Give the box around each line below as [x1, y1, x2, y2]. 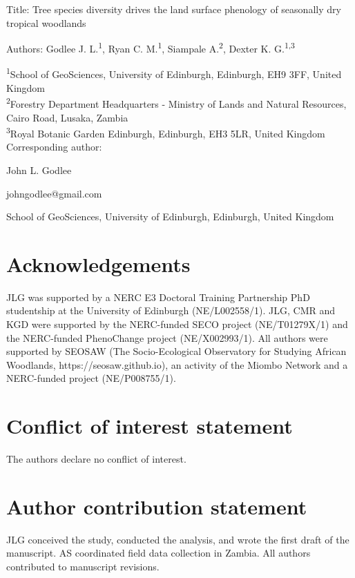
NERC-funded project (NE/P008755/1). [6, 371, 176, 385]
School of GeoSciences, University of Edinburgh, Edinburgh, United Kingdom [6, 209, 334, 224]
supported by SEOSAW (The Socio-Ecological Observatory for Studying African [6, 344, 347, 358]
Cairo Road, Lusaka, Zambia [6, 110, 128, 124]
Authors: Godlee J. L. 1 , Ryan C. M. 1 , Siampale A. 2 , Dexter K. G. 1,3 [6, 39, 295, 55]
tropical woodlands [6, 15, 86, 30]
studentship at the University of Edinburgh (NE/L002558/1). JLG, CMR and [6, 303, 336, 318]
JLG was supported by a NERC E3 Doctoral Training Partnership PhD [6, 289, 310, 304]
